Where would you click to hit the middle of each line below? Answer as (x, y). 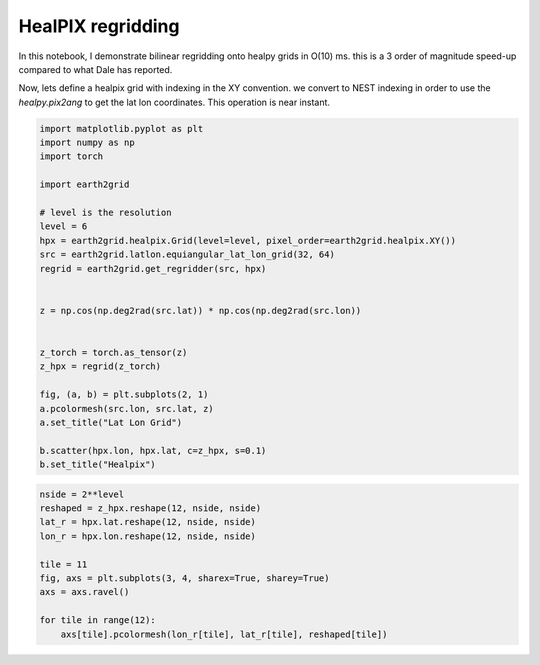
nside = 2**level (82, 494)
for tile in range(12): (98, 620)
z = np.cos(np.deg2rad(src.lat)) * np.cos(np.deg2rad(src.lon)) (200, 310)
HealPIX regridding (99, 26)
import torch (71, 156)
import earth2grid (84, 184)
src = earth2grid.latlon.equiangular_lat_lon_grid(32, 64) (187, 254)
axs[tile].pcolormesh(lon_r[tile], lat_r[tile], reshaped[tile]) (224, 634)
